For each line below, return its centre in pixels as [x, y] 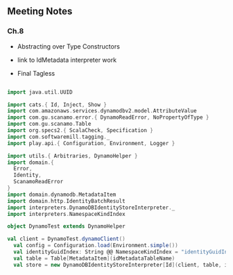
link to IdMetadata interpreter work [67, 60]
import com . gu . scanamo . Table [49, 124]
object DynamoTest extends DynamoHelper [67, 226]
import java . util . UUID [40, 92]
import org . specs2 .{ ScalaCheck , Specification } [80, 131]
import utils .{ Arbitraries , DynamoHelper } [72, 156]
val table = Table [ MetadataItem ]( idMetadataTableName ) [94, 258]
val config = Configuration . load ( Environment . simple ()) [96, 246]
